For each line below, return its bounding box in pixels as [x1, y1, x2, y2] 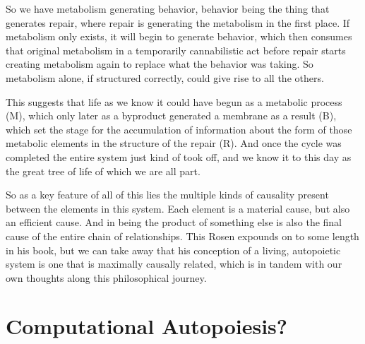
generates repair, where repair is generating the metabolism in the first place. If [6, 15, 350, 30]
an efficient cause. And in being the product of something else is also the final [6, 215, 342, 230]
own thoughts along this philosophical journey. [6, 270, 207, 285]
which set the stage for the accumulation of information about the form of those [6, 121, 352, 136]
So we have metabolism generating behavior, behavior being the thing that [6, 1, 330, 16]
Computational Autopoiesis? [6, 312, 287, 340]
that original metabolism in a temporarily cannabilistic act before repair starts [6, 42, 346, 57]
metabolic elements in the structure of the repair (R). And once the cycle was [6, 136, 342, 150]
